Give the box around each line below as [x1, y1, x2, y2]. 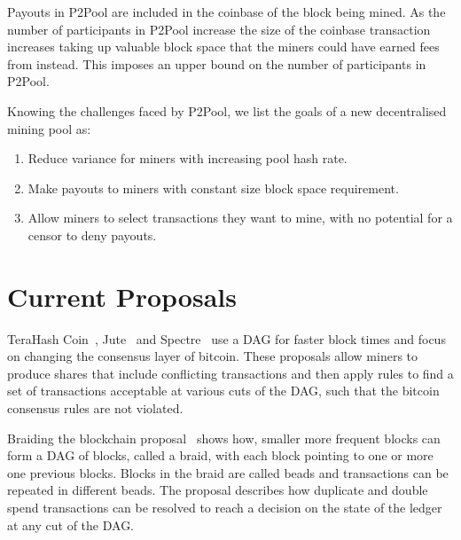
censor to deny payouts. [27, 225, 157, 244]
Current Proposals [7, 278, 237, 314]
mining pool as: [7, 119, 91, 137]
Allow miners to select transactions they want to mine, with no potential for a [27, 208, 453, 227]
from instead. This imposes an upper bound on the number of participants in [7, 54, 426, 73]
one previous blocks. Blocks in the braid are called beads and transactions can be [7, 463, 449, 481]
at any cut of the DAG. [7, 515, 135, 534]
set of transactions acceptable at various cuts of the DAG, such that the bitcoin [7, 381, 440, 400]
